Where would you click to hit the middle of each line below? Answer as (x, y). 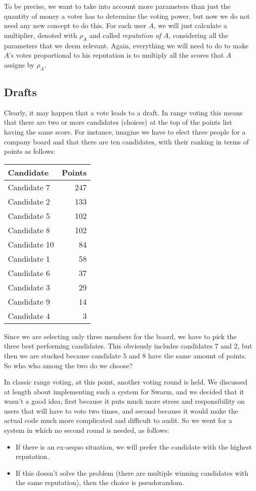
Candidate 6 (29, 273)
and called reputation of (125, 35)
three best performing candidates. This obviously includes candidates (108, 346)
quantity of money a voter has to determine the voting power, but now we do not (127, 16)
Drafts (20, 91)
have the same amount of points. (197, 355)
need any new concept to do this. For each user (75, 25)
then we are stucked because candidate (62, 355)
